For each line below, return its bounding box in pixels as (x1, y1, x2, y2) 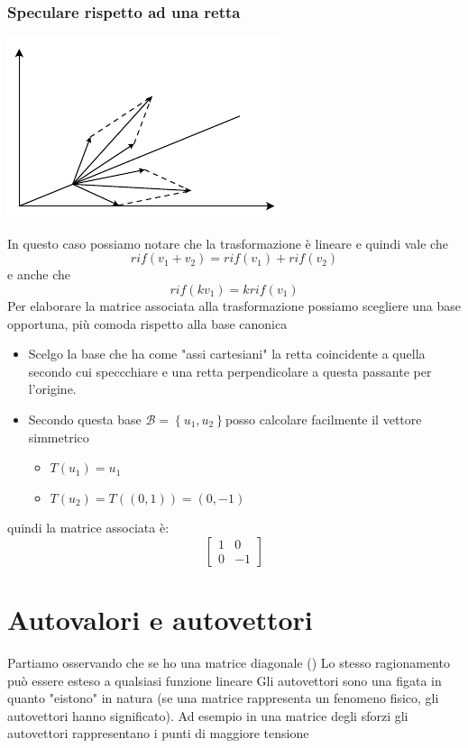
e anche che (7, 265, 70, 284)
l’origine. (28, 379, 77, 398)
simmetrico (28, 427, 89, 446)
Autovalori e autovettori (7, 601, 313, 638)
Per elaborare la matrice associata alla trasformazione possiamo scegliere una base (7, 296, 462, 315)
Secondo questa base (28, 409, 142, 428)
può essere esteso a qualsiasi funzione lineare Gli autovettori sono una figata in (7, 670, 442, 689)
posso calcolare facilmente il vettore (225, 409, 422, 428)
